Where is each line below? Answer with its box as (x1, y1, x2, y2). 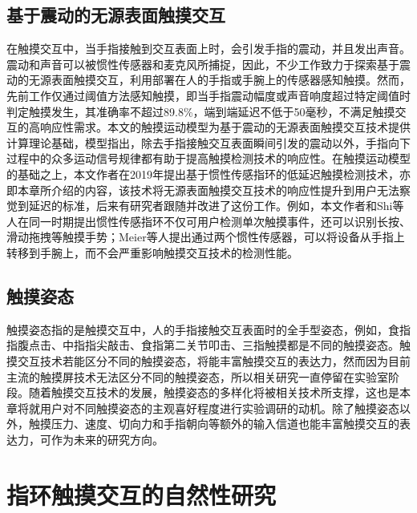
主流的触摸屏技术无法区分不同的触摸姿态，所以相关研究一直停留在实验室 (6, 368, 388, 385)
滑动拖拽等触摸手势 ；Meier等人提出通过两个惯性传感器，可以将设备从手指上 (6, 228, 405, 245)
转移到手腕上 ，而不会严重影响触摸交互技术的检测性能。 (6, 244, 298, 261)
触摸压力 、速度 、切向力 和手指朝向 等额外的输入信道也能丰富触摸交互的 (28, 415, 399, 432)
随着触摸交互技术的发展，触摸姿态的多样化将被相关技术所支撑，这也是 (28, 384, 399, 401)
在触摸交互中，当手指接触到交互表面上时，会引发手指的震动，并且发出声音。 (6, 40, 411, 57)
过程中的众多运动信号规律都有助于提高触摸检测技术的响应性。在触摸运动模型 (6, 150, 411, 167)
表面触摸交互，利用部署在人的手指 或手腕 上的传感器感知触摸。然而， (51, 71, 411, 88)
